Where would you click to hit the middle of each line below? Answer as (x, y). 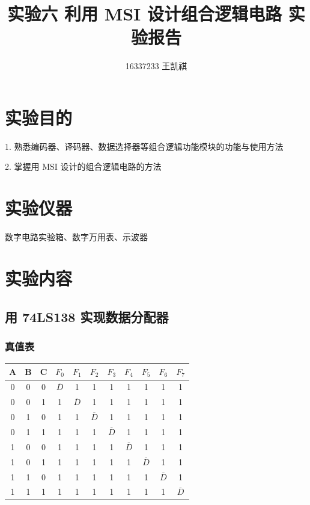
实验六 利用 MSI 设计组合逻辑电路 (145, 14)
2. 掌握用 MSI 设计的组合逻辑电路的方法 (83, 166)
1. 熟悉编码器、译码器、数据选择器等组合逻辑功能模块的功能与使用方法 (144, 146)
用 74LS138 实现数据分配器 (87, 316)
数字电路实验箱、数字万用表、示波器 (76, 237)
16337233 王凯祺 (156, 66)
